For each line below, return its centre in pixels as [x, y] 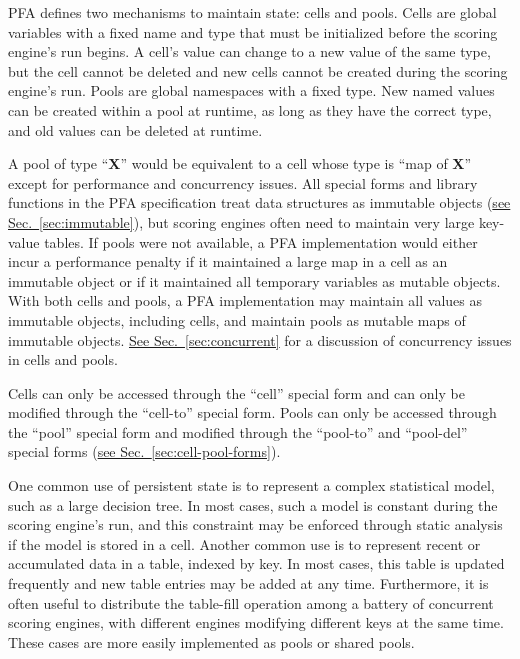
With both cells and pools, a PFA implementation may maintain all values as [245, 300]
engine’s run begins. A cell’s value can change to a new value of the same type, [249, 51]
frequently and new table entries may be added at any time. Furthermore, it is [248, 583]
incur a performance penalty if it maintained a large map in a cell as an [228, 261]
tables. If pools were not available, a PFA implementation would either [261, 241]
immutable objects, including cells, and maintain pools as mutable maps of [237, 319]
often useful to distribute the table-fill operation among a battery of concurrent [251, 602]
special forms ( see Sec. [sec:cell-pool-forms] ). [144, 451]
